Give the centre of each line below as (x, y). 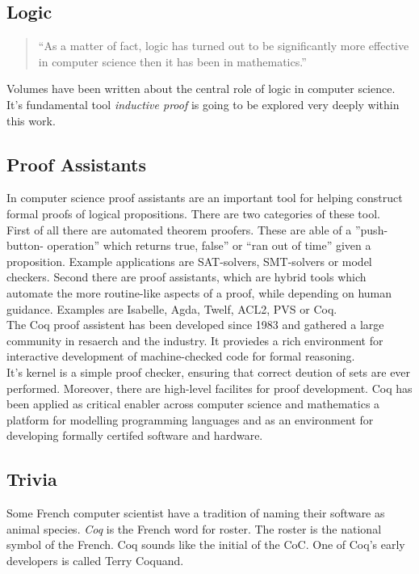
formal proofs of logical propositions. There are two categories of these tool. (193, 213)
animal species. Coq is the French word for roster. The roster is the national (194, 528)
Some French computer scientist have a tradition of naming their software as (196, 513)
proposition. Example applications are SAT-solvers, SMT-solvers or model (189, 261)
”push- (371, 229)
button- (25, 245)
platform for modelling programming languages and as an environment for (190, 419)
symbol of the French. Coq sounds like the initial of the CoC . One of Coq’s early (206, 544)
